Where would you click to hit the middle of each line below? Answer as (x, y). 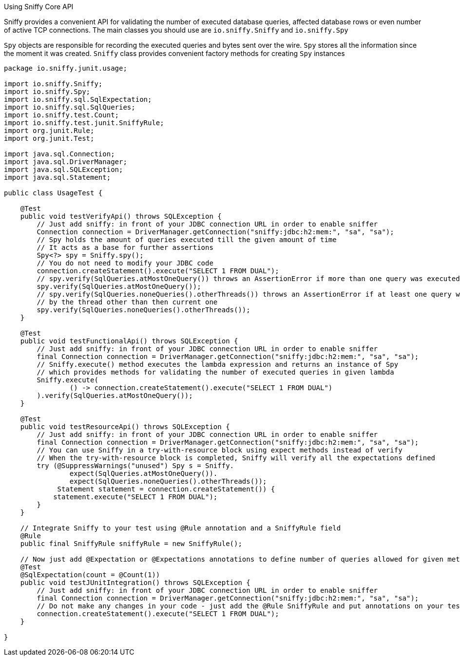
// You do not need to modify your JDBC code (125, 263)
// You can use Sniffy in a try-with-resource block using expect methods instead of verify (220, 450)
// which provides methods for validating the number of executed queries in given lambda (215, 372)
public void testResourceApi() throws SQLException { (125, 427)
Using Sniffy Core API (39, 7)
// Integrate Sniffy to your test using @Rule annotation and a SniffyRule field (181, 528)
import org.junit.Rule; (49, 131)
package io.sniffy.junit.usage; (66, 68)
